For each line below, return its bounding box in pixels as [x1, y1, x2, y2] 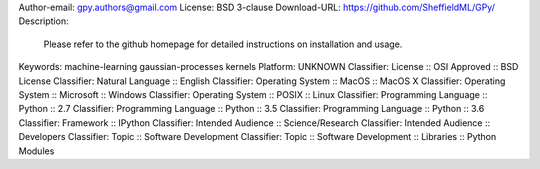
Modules [18, 145, 55, 157]
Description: [18, 15, 69, 27]
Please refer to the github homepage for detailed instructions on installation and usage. [43, 38, 403, 50]
